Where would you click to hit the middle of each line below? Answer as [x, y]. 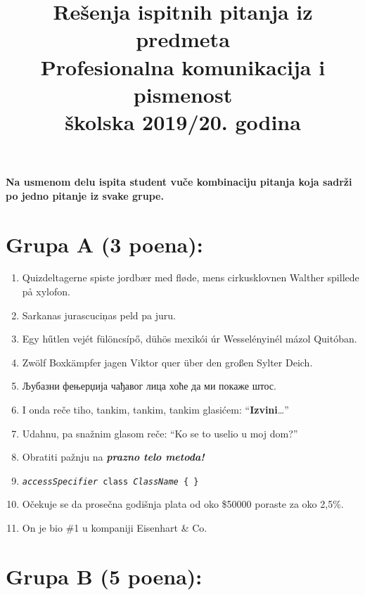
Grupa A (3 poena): [104, 244]
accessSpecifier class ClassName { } [110, 481]
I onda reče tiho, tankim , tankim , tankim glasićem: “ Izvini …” [155, 409]
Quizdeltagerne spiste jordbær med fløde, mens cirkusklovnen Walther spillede [191, 277]
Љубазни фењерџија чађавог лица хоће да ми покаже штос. [149, 386]
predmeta [183, 39]
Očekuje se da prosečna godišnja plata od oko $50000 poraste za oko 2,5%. [183, 504]
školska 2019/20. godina [183, 121]
